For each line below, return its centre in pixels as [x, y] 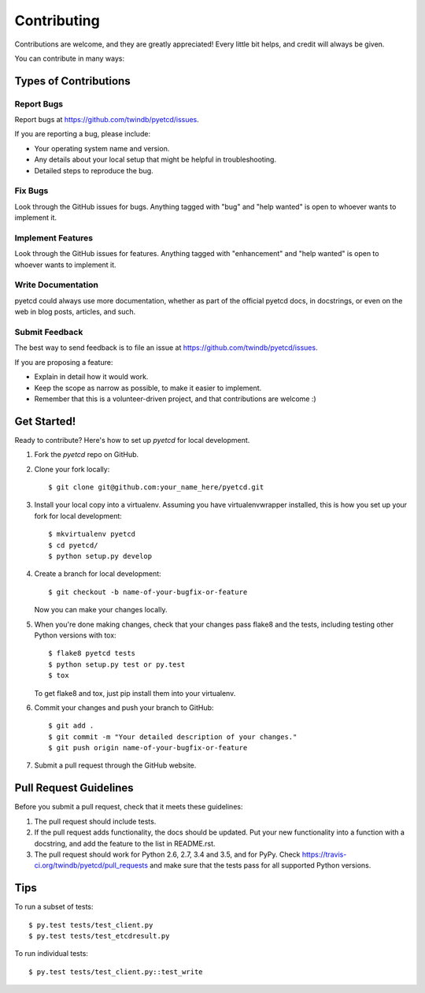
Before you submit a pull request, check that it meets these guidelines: [129, 807]
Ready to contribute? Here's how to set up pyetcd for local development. [132, 440]
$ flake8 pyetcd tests [92, 653]
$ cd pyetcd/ [73, 545]
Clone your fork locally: [72, 469]
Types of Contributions [72, 81]
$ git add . [71, 726]
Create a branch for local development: [98, 574]
